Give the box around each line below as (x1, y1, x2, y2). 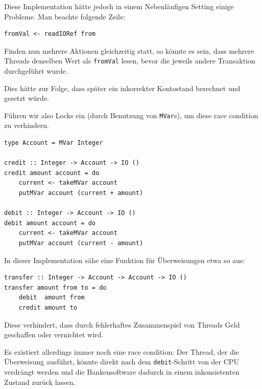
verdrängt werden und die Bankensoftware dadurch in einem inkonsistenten (4, 366, 240, 377)
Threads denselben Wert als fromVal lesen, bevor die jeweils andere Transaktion (4, 55, 255, 66)
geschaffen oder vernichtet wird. (4, 329, 104, 340)
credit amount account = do (4, 169, 100, 177)
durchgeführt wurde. (4, 66, 68, 76)
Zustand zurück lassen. (4, 376, 76, 387)
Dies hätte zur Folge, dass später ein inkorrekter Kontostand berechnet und (4, 82, 241, 93)
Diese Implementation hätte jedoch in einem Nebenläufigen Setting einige (4, 1, 234, 11)
